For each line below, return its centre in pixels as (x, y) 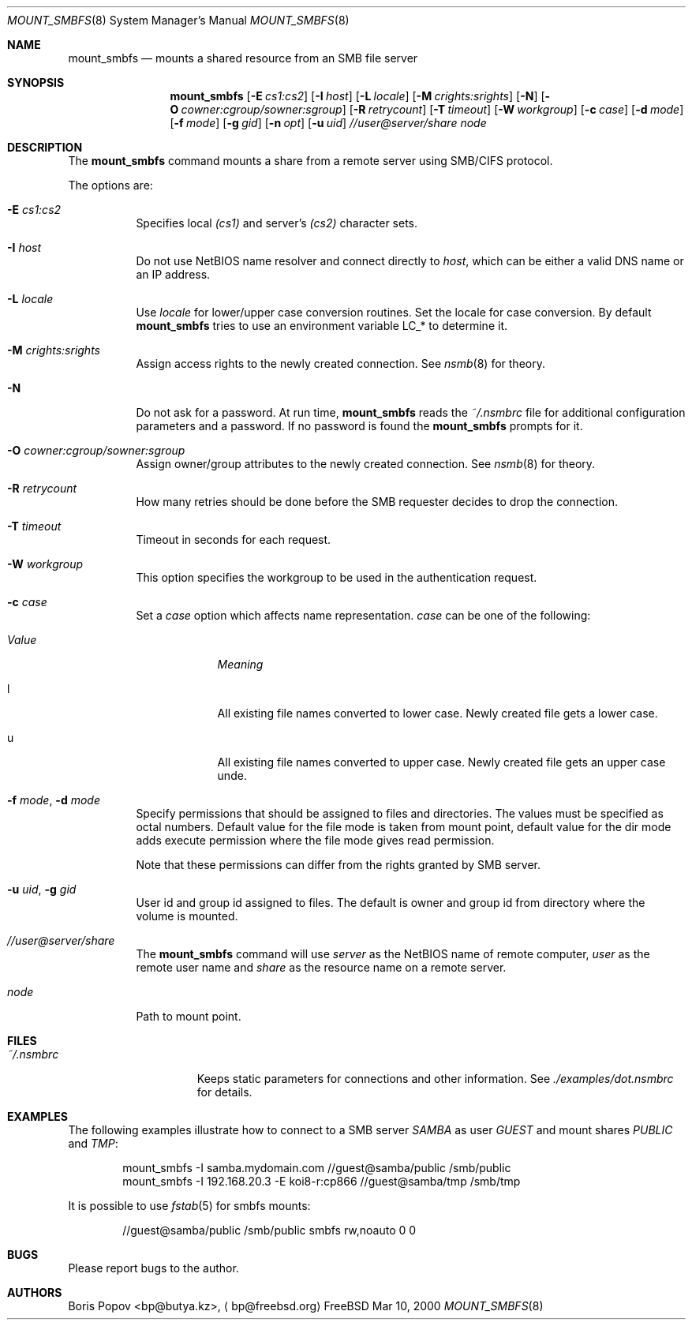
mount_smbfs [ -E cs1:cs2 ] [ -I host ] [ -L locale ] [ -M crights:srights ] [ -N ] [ (357, 96)
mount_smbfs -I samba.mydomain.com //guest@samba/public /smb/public (317, 1168)
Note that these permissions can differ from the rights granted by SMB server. (338, 865)
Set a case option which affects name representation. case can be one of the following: (363, 615)
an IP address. (173, 274)
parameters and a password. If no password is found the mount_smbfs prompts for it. (359, 426)
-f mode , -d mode (54, 800)
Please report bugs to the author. (153, 1268)
